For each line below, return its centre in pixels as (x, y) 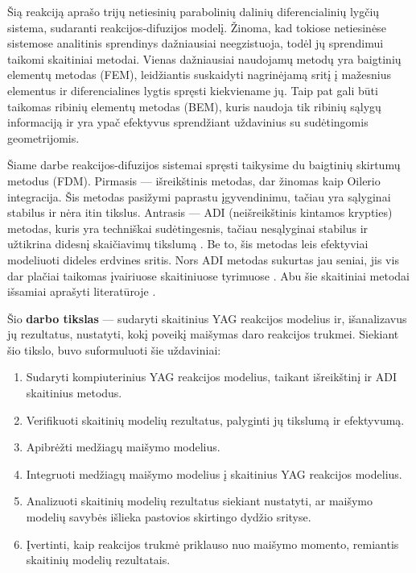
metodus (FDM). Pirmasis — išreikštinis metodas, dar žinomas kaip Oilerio (194, 180)
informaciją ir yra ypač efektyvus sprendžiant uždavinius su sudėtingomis (188, 122)
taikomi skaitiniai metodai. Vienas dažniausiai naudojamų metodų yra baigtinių (204, 58)
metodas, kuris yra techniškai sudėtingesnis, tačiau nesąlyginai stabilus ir (188, 228)
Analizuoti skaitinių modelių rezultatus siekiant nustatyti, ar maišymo (200, 501)
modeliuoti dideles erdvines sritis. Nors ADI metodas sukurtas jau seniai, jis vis (203, 259)
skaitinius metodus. (74, 393)
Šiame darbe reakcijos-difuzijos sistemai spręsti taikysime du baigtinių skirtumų (204, 165)
